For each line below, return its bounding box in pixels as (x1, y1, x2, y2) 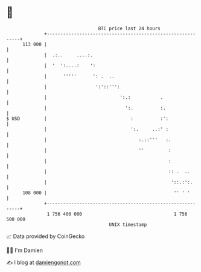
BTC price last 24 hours (98, 25, 161, 32)
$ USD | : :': (6, 115, 169, 122)
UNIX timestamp (109, 221, 147, 228)
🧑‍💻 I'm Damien (6, 247, 43, 254)
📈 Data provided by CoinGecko (6, 233, 85, 240)
